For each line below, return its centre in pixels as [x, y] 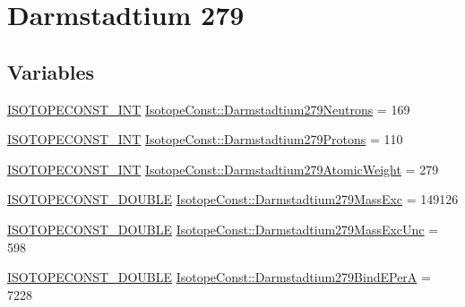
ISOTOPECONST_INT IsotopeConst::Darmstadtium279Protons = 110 [205, 139]
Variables [51, 71]
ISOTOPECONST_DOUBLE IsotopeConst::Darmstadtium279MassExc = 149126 [233, 199]
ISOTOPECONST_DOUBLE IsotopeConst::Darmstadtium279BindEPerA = [219, 277]
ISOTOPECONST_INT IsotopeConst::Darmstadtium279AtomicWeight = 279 [223, 169]
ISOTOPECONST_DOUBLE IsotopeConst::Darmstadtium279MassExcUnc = [223, 229]
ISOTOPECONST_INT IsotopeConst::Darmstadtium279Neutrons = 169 [209, 109]
